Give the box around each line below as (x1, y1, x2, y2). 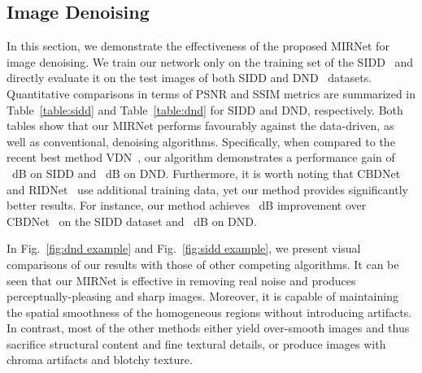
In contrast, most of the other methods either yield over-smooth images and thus (7, 319, 410, 336)
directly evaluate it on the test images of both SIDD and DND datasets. (7, 69, 372, 86)
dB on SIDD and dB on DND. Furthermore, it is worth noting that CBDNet (11, 164, 401, 181)
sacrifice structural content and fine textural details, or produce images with (7, 335, 386, 352)
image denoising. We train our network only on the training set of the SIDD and (7, 53, 414, 70)
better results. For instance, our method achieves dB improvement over (7, 197, 367, 214)
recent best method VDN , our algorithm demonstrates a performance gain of (7, 149, 395, 166)
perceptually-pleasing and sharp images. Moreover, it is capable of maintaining (7, 288, 398, 305)
